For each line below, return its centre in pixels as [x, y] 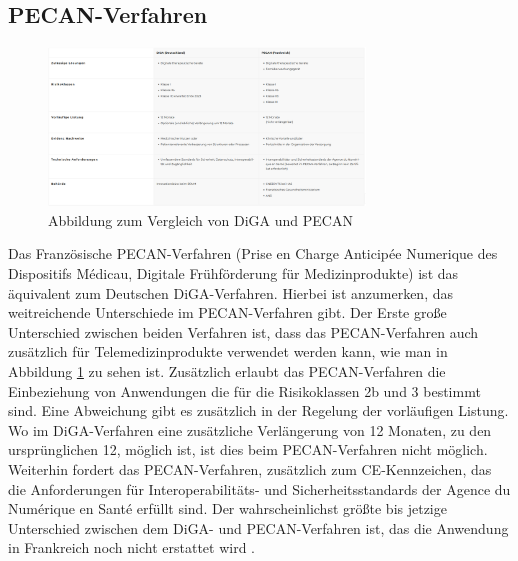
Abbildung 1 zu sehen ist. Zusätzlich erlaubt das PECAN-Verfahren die [227, 370]
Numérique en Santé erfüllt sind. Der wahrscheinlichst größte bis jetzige [227, 508]
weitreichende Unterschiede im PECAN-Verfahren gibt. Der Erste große [227, 312]
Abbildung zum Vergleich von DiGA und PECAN [200, 219]
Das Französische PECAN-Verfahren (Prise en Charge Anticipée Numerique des [253, 253]
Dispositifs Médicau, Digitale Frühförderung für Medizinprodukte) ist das [233, 272]
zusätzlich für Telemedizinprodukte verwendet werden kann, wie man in [228, 351]
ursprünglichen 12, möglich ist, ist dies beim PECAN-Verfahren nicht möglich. [248, 449]
